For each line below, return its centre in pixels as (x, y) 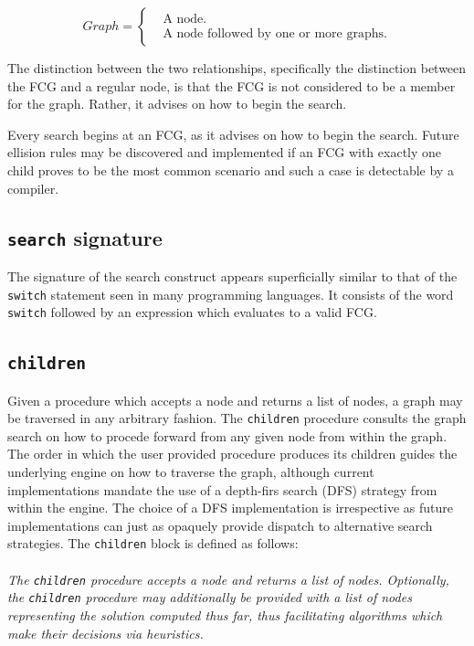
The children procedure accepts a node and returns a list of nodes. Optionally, (228, 579)
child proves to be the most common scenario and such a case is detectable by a (231, 169)
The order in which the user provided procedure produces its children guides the (232, 454)
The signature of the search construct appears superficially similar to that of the (232, 275)
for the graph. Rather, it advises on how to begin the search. (177, 104)
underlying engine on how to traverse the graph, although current (191, 472)
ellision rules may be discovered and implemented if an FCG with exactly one (225, 152)
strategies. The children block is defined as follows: (153, 543)
